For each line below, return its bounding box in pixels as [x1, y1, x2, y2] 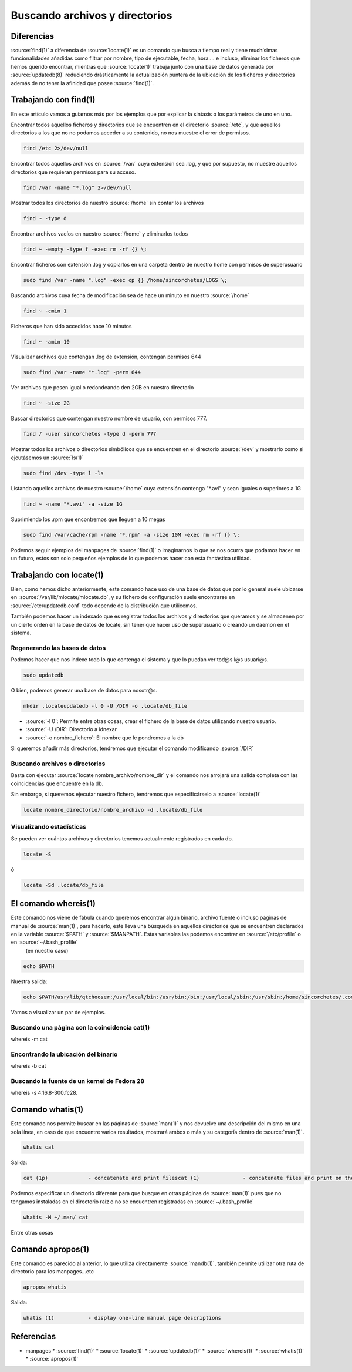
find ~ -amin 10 [23, 338, 70, 345]
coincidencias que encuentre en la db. [11, 780, 104, 787]
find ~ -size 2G [23, 400, 70, 406]
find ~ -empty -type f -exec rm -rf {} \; [23, 246, 147, 253]
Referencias [11, 1331, 56, 1341]
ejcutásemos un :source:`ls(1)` [11, 454, 84, 461]
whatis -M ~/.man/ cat [23, 1213, 89, 1220]
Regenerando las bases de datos [11, 644, 106, 652]
